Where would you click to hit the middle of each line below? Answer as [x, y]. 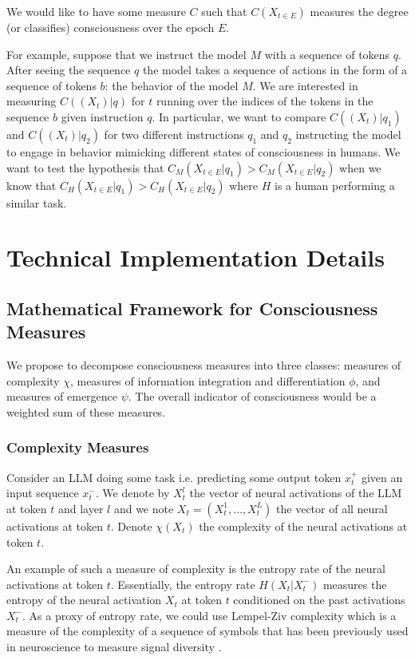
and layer [81, 508]
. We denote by [132, 493]
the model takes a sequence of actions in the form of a [275, 70]
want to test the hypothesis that [85, 167]
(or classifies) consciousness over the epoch [111, 27]
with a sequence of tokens [327, 54]
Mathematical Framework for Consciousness [192, 308]
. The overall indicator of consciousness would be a [252, 396]
